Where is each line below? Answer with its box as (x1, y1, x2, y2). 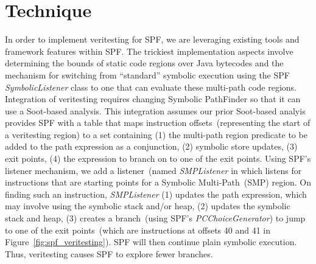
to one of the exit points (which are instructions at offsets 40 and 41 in (5, 223, 271, 236)
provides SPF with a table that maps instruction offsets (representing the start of (5, 116, 311, 129)
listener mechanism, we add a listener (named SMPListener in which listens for (5, 164, 302, 176)
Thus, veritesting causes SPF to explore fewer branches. (5, 247, 213, 260)
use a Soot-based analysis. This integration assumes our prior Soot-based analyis (5, 104, 306, 117)
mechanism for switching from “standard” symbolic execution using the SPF (5, 68, 290, 81)
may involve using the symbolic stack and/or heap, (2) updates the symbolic (5, 200, 290, 212)
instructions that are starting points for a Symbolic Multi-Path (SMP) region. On (5, 176, 312, 189)
